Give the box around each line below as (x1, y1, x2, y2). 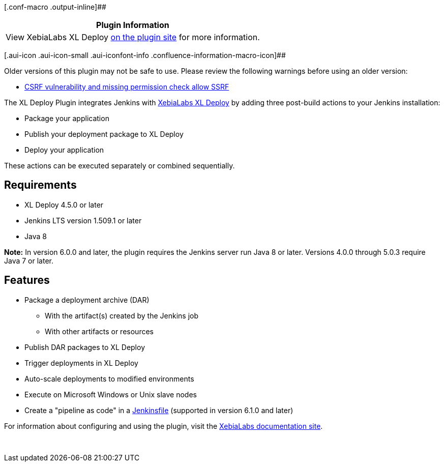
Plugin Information (96, 20, 169, 30)
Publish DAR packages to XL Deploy (24, 342, 145, 352)
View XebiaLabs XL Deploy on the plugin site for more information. (6, 32, 260, 42)
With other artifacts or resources (45, 327, 154, 336)
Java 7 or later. (4, 256, 53, 265)
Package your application (24, 114, 109, 123)
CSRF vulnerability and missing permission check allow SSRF (24, 82, 229, 91)
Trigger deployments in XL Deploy (24, 358, 138, 367)
